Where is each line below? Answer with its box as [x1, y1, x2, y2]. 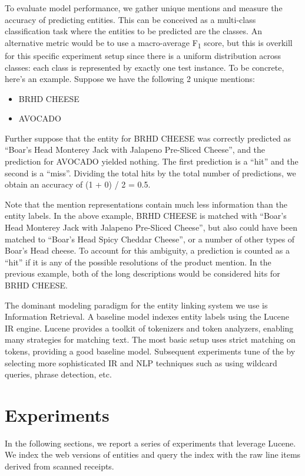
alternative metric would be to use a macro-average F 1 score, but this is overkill [5, 36, 293, 50]
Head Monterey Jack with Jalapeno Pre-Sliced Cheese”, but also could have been [5, 221, 298, 234]
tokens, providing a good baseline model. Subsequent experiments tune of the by [5, 344, 296, 357]
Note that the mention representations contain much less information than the [5, 198, 287, 210]
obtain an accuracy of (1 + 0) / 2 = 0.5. [5, 178, 151, 191]
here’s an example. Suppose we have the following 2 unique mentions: [5, 73, 255, 85]
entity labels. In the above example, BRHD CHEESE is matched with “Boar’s [5, 209, 287, 222]
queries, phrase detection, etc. [5, 368, 112, 380]
